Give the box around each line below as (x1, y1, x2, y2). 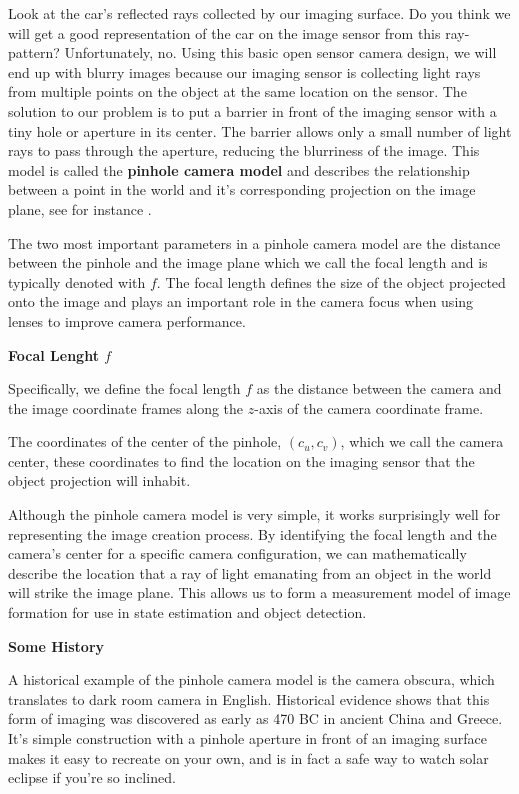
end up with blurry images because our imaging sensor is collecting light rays (8, 61, 481, 82)
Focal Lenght (8, 344, 99, 365)
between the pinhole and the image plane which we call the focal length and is (8, 252, 488, 273)
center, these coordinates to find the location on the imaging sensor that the (8, 450, 475, 471)
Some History (8, 635, 105, 656)
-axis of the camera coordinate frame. (254, 397, 484, 418)
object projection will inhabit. (8, 470, 191, 491)
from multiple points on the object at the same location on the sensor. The (8, 81, 467, 102)
